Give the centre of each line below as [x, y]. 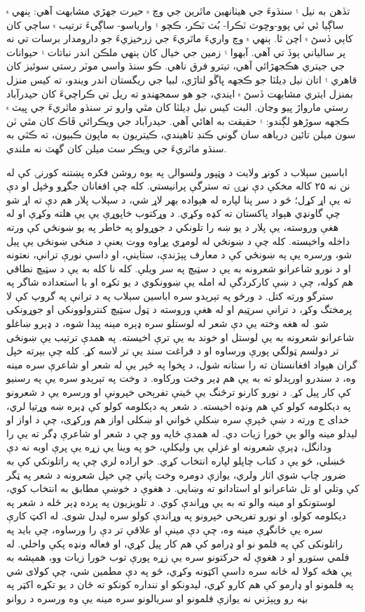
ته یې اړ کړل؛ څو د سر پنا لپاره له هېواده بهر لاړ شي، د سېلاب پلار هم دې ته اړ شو [179, 199]
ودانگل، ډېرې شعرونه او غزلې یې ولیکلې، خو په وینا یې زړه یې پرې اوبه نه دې [169, 447]
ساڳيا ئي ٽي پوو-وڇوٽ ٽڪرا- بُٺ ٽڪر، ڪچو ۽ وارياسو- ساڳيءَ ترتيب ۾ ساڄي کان [175, 24]
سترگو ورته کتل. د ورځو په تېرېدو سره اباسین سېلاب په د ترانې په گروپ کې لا [170, 295]
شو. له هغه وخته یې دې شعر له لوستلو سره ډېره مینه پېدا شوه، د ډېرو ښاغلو [167, 323]
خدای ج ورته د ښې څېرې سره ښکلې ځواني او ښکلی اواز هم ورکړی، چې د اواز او [178, 419]
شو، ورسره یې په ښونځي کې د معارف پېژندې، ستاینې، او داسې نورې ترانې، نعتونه [179, 254]
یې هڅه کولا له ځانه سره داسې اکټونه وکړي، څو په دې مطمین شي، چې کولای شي [179, 570]
